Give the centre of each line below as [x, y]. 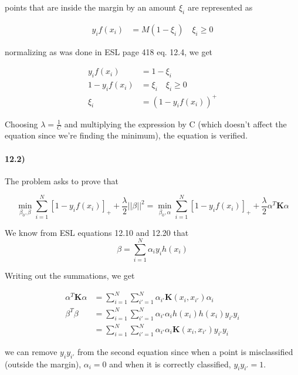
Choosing [21, 124]
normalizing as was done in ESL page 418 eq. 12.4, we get [109, 51]
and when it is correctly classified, [170, 364]
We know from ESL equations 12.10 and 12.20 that [97, 232]
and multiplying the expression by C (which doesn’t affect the [175, 124]
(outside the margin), [43, 364]
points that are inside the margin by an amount [91, 7]
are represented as [220, 7]
